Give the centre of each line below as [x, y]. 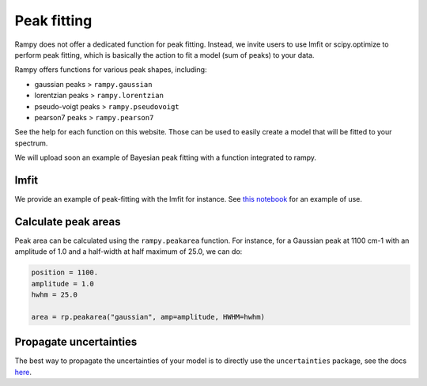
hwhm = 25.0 [55, 295]
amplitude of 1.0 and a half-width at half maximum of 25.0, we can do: [128, 252]
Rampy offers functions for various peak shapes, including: [111, 70]
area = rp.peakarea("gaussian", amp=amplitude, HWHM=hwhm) [148, 317]
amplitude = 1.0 [63, 284]
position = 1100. [65, 272]
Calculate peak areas [68, 221]
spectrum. [31, 143]
